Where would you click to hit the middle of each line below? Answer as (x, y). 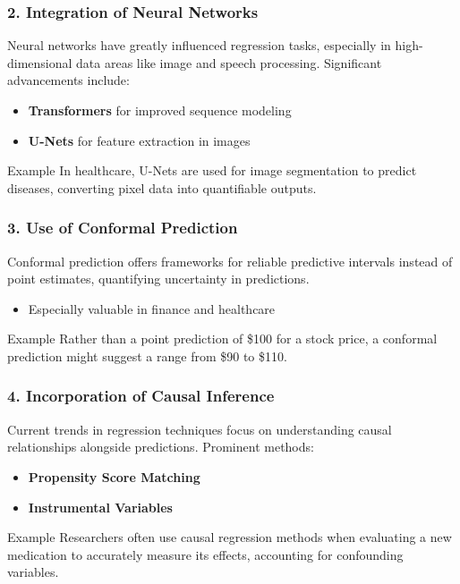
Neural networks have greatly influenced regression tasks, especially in (199, 45)
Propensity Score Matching (114, 476)
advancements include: (68, 80)
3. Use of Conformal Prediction (123, 228)
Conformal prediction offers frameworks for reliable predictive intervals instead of (230, 261)
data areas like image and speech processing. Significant (229, 62)
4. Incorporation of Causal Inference (141, 396)
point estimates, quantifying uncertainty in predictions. (158, 279)
